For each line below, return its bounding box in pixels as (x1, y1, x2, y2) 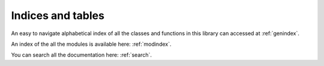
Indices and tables (11, 9, 105, 22)
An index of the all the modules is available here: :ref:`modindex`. (11, 40, 172, 48)
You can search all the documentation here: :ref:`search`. (11, 51, 152, 59)
